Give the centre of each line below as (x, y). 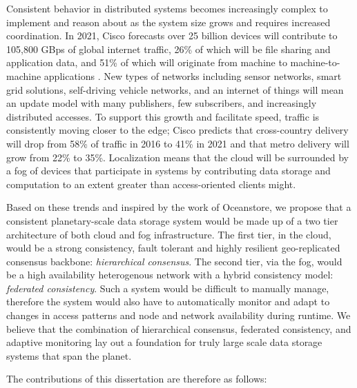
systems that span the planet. (69, 355)
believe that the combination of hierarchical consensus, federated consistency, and (179, 328)
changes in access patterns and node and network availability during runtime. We (178, 315)
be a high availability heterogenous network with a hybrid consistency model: (170, 275)
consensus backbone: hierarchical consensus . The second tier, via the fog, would (174, 261)
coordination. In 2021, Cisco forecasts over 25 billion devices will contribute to (172, 35)
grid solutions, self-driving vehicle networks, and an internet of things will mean (175, 89)
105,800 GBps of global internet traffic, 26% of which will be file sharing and (168, 49)
